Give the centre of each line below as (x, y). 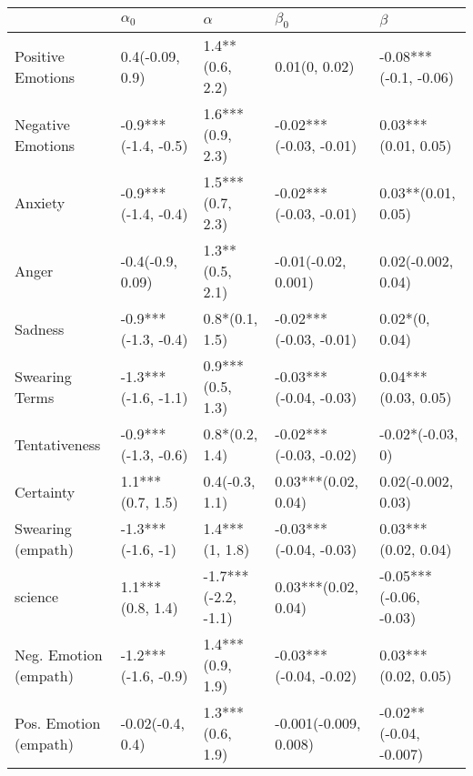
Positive (40, 55)
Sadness (40, 328)
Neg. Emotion (59, 654)
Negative (42, 124)
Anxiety (40, 203)
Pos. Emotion (58, 722)
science (37, 597)
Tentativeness (58, 444)
